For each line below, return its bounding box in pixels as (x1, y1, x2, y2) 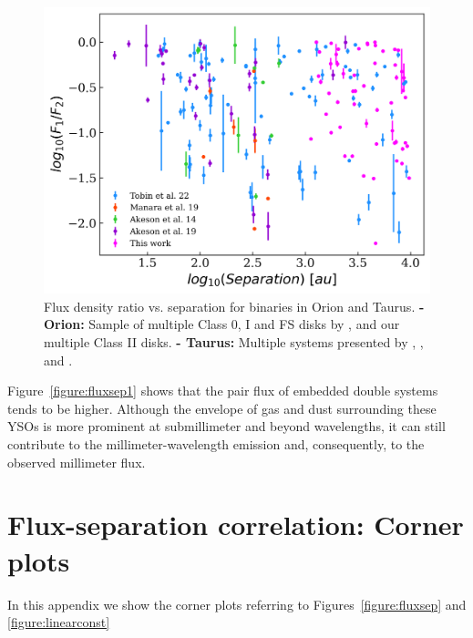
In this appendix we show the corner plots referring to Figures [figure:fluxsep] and (7, 594, 467, 613)
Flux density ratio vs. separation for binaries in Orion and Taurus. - (44, 296, 425, 315)
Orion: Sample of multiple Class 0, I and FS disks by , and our (44, 314, 400, 334)
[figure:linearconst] (7, 612, 110, 632)
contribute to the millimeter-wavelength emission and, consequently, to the (7, 435, 425, 454)
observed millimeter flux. (7, 452, 146, 471)
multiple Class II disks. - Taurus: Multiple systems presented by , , (44, 333, 424, 352)
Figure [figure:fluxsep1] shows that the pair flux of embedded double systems (7, 381, 438, 400)
